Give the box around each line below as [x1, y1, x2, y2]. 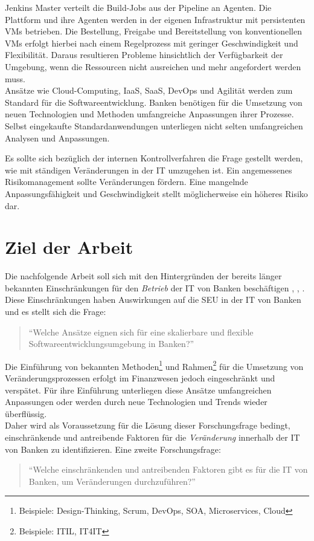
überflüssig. [5, 407, 47, 420]
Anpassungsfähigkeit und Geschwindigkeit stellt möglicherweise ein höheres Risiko [5, 187, 308, 199]
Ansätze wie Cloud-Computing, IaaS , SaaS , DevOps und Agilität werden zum [5, 84, 293, 97]
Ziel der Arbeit [5, 235, 133, 259]
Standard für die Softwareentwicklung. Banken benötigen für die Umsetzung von [5, 96, 303, 108]
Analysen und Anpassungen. [5, 131, 110, 144]
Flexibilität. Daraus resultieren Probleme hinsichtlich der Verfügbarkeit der [5, 48, 283, 61]
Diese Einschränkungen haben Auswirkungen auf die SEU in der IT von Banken [5, 293, 301, 306]
